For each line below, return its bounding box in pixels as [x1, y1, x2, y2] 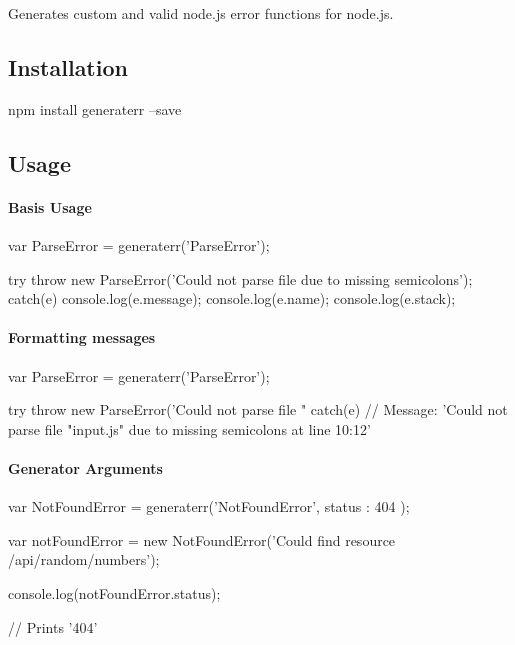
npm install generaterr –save [8, 98, 182, 119]
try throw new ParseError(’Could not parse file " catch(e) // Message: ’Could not [8, 399, 508, 420]
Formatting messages [8, 327, 156, 348]
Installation [8, 51, 128, 82]
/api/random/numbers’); [8, 549, 160, 570]
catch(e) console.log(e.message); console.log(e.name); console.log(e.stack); [8, 288, 456, 309]
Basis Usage [8, 196, 92, 217]
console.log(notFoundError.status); [8, 582, 221, 603]
